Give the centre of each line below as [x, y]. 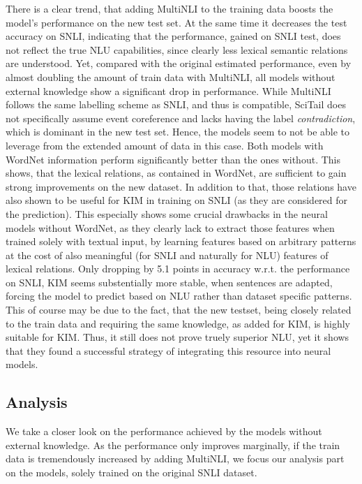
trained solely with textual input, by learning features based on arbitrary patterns [181, 241]
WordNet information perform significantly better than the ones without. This [173, 159]
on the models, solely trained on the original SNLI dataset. [131, 472]
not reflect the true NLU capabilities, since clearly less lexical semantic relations [177, 49]
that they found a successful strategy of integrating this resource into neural [168, 350]
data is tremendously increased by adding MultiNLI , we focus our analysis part [175, 459]
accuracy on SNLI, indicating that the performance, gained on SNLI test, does [173, 36]
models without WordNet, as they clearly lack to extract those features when [170, 227]
